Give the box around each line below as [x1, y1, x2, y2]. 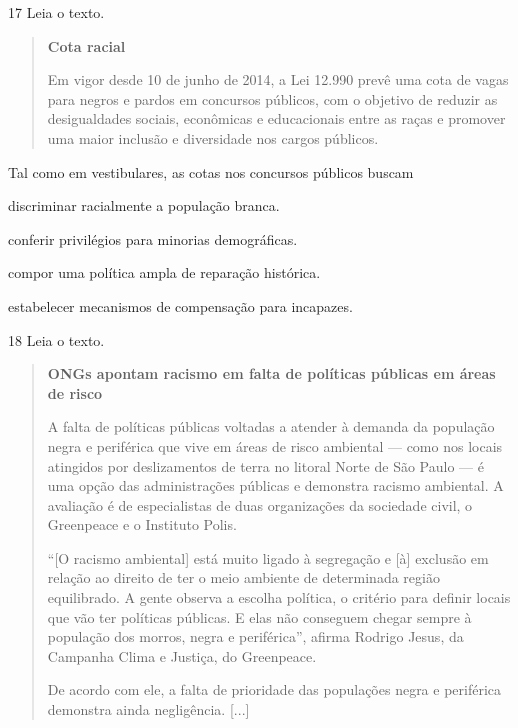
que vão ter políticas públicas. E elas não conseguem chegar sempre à [47, 606, 472, 627]
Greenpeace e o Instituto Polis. [47, 514, 237, 535]
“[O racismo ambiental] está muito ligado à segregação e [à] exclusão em [47, 547, 489, 568]
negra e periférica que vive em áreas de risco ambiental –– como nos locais [47, 435, 503, 456]
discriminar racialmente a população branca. [8, 195, 280, 216]
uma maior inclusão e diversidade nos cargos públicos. [47, 127, 379, 148]
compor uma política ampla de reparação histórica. [8, 262, 321, 283]
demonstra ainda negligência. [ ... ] [47, 699, 250, 720]
